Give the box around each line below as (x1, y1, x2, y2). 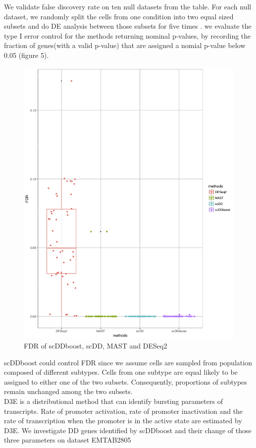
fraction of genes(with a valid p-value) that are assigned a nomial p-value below (4, 40, 246, 50)
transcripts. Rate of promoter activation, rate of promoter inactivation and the (4, 405, 243, 416)
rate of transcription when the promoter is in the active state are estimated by (4, 415, 242, 426)
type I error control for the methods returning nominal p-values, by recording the (4, 30, 251, 41)
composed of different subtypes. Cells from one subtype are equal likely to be (4, 367, 238, 377)
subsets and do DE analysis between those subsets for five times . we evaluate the (4, 21, 252, 31)
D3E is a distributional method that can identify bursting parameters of (4, 396, 223, 406)
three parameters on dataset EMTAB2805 (4, 435, 131, 445)
